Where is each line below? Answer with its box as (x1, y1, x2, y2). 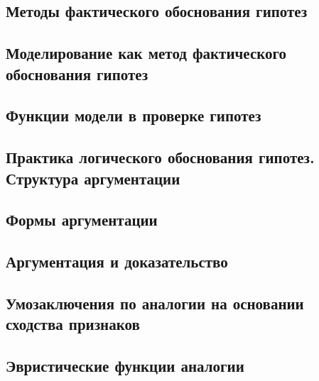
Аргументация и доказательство (6, 250, 228, 272)
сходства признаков (6, 313, 140, 335)
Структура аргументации (6, 167, 180, 189)
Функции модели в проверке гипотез (6, 104, 261, 126)
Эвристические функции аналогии (6, 355, 244, 377)
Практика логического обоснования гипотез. (6, 146, 315, 168)
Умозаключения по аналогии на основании (6, 292, 304, 314)
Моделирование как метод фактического (6, 42, 287, 64)
